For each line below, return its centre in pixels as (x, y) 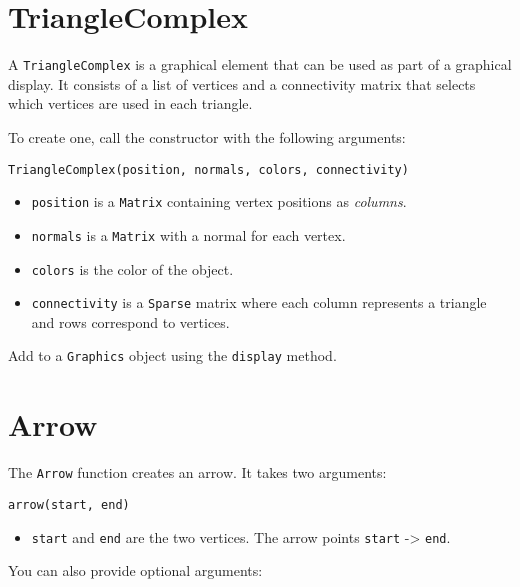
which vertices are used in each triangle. (130, 103)
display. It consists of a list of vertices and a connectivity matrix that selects (242, 83)
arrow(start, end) (69, 504)
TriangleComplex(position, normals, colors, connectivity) (208, 169)
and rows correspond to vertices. (130, 321)
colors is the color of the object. (132, 268)
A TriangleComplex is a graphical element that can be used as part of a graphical (260, 64)
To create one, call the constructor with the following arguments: (207, 136)
